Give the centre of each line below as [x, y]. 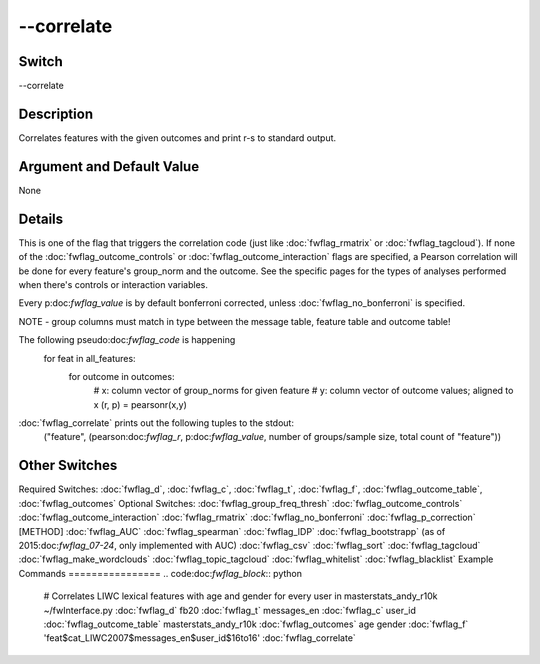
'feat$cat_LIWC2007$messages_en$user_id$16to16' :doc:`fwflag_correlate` [200, 638]
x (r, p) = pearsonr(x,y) [140, 404]
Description [56, 113]
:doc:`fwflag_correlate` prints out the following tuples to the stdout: [156, 423]
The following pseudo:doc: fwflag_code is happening [127, 340]
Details [41, 218]
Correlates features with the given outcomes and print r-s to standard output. [177, 137]
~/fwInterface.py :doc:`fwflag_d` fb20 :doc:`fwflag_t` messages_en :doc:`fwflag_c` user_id [230, 610]
